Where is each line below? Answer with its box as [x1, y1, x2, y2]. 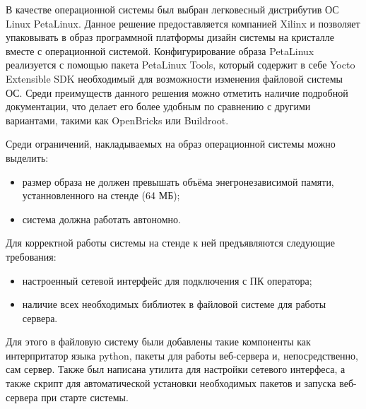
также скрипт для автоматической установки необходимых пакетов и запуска [6, 376, 336, 391]
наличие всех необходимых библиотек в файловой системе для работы [22, 297, 326, 312]
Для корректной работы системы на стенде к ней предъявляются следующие [6, 235, 335, 250]
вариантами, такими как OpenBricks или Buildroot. [6, 112, 229, 127]
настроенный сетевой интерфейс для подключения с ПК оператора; [22, 273, 312, 288]
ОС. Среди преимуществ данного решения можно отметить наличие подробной [6, 85, 348, 100]
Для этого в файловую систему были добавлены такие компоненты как [6, 334, 311, 349]
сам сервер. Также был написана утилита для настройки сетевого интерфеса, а [6, 362, 346, 377]
